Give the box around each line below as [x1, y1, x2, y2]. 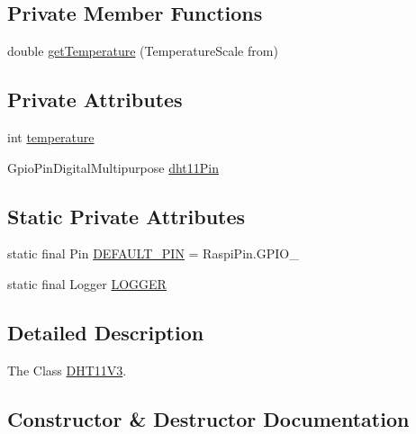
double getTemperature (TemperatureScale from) [7, 41, 278, 60]
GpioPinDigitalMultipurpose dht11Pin [7, 158, 220, 176]
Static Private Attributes [7, 202, 246, 230]
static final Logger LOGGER [7, 274, 167, 293]
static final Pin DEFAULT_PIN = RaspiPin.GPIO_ [7, 244, 299, 263]
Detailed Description [7, 318, 204, 346]
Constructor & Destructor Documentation [7, 404, 410, 432]
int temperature [7, 128, 95, 146]
